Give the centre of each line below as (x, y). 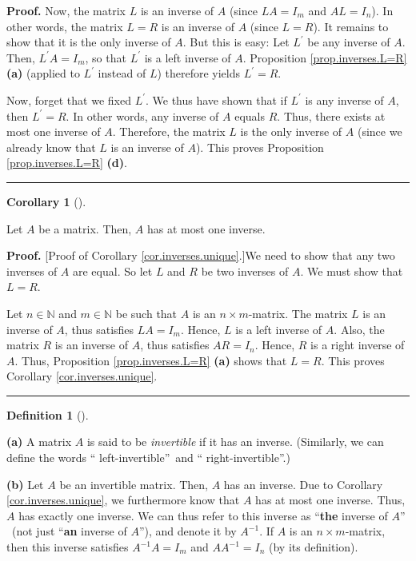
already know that (51, 147)
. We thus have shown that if (216, 99)
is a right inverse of (358, 345)
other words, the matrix (65, 26)
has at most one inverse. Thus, (330, 500)
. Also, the (359, 329)
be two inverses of (245, 271)
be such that (146, 313)
